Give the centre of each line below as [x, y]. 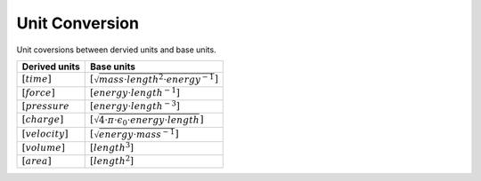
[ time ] [37, 79]
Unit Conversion [78, 23]
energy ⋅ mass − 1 [137, 134]
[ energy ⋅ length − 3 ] [135, 105]
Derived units [51, 67]
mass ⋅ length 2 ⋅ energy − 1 [156, 79]
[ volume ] [44, 148]
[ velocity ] [45, 134]
